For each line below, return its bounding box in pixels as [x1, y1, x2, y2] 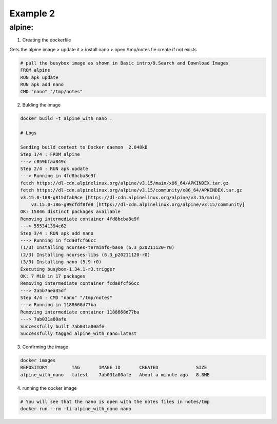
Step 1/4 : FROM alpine [20, 152, 81, 157]
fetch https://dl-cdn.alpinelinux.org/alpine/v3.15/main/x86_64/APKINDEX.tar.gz [20, 180, 229, 186]
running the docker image [22, 385, 77, 391]
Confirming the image [22, 344, 69, 350]
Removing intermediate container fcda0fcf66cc [20, 281, 140, 286]
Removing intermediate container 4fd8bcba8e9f [20, 216, 140, 222]
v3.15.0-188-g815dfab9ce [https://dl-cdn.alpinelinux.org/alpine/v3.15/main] [20, 195, 221, 200]
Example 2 [9, 8, 55, 19]
